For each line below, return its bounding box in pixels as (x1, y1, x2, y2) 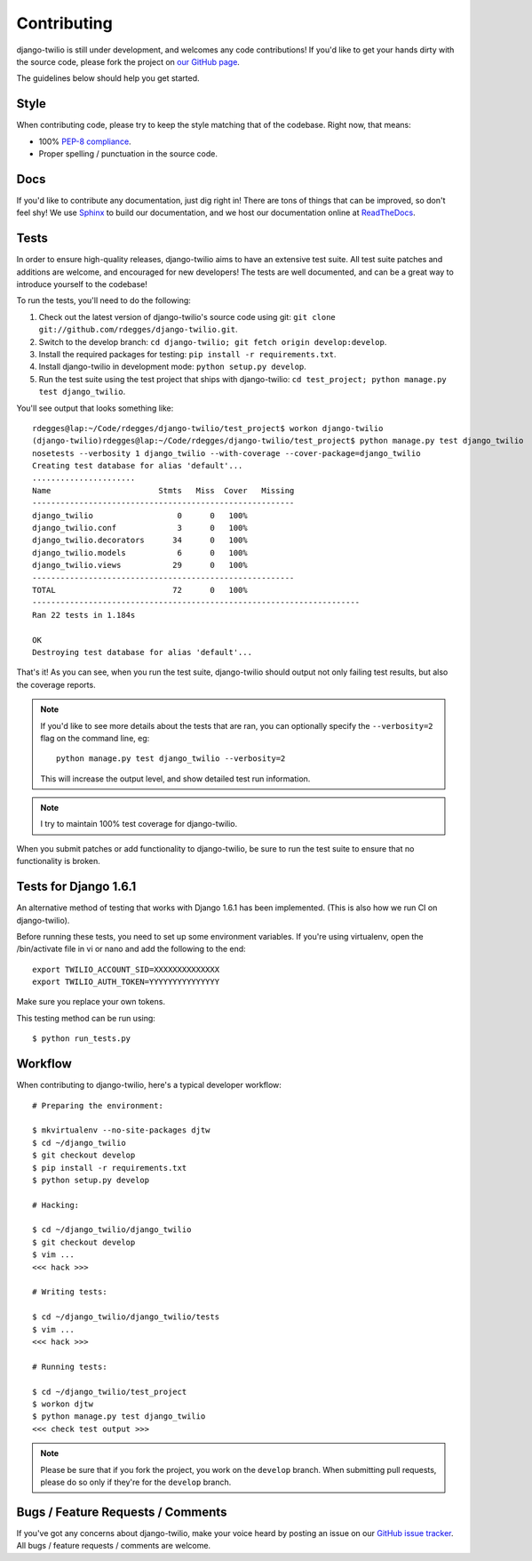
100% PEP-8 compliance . (38, 136, 132, 147)
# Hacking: (32, 1200, 80, 1210)
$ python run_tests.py (32, 1034, 131, 1044)
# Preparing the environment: (32, 1101, 164, 1110)
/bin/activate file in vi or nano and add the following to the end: (16, 943, 246, 955)
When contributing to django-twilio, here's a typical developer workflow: (16, 1080, 282, 1091)
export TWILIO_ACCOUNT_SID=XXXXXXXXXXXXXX (32, 965, 220, 974)
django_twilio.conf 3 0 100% (32, 523, 248, 533)
